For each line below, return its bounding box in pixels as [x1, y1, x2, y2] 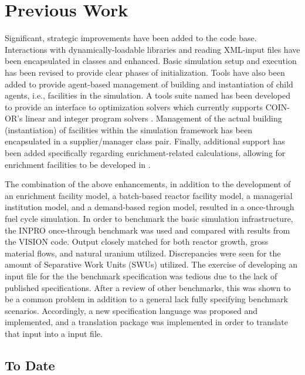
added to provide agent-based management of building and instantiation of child [5, 77, 293, 90]
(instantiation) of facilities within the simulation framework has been [5, 123, 252, 136]
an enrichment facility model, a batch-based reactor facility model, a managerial [5, 189, 293, 201]
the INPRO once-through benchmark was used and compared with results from [5, 224, 290, 236]
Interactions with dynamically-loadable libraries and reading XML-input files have [5, 43, 300, 55]
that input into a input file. [5, 327, 103, 339]
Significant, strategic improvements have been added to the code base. [5, 32, 257, 44]
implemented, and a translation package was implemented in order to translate [5, 316, 288, 328]
